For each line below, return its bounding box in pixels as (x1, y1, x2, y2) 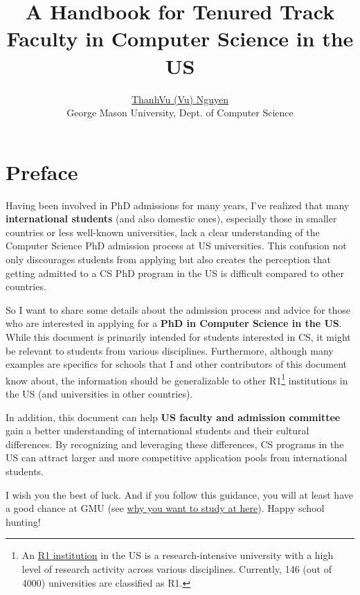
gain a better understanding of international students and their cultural (6, 423, 309, 438)
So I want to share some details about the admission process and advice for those (6, 302, 351, 317)
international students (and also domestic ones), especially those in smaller (6, 211, 337, 226)
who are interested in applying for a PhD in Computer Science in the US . (6, 316, 342, 330)
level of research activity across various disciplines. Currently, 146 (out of (21, 561, 332, 576)
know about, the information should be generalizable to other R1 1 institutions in (6, 371, 348, 387)
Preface (6, 157, 78, 186)
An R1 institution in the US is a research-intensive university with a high (21, 548, 334, 562)
